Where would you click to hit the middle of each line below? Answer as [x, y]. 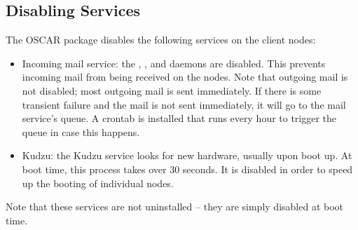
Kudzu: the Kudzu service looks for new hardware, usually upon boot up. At [187, 155]
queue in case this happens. [81, 131]
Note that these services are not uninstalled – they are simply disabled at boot [175, 207]
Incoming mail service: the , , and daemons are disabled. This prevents [174, 63]
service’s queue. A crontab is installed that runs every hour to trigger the [179, 118]
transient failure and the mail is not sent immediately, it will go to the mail [184, 104]
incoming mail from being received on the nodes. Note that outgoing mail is [185, 77]
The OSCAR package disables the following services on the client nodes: [161, 40]
